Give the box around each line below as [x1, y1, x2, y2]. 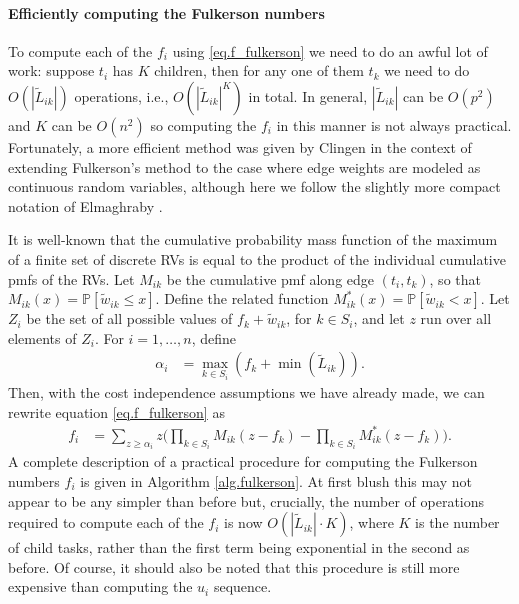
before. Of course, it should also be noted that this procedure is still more [8, 556, 460, 577]
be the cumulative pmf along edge [166, 268, 375, 289]
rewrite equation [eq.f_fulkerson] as [8, 401, 225, 422]
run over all [420, 308, 492, 329]
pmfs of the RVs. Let [8, 268, 135, 289]
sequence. [213, 576, 272, 597]
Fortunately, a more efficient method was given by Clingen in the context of [8, 136, 472, 157]
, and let [353, 308, 405, 329]
